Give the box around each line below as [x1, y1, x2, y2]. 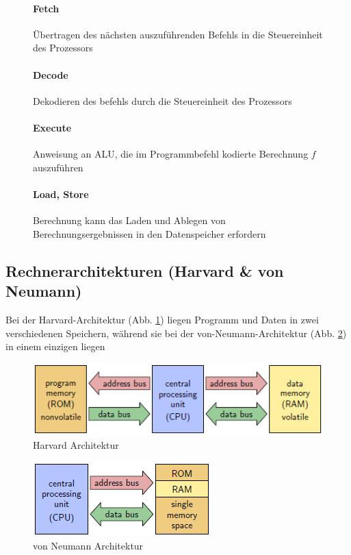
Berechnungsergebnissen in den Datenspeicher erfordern [33, 226, 266, 241]
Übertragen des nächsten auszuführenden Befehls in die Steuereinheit [33, 27, 323, 41]
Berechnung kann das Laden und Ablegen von [33, 213, 226, 227]
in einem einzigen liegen [5, 339, 105, 354]
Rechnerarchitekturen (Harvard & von [5, 260, 284, 281]
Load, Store [33, 186, 89, 201]
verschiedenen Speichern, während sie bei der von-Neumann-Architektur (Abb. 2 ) [5, 325, 347, 340]
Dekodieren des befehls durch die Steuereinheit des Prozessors [33, 93, 292, 108]
